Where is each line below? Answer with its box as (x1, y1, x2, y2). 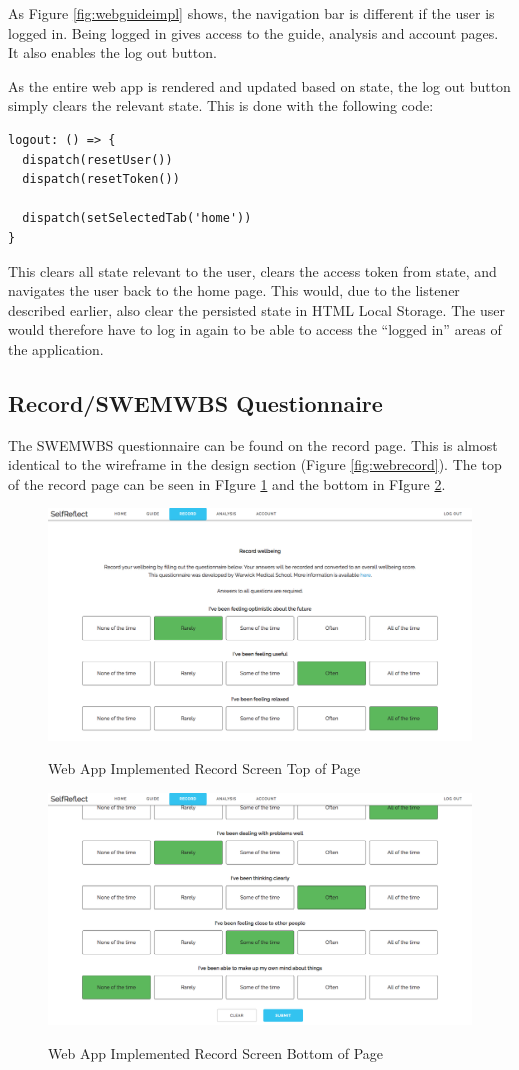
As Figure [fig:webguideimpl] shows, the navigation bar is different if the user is (8, 3, 495, 23)
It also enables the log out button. (8, 42, 217, 63)
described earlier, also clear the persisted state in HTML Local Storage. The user (8, 299, 505, 320)
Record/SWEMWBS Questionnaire (8, 387, 383, 418)
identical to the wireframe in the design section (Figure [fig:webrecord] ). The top (8, 454, 502, 475)
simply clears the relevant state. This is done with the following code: (8, 95, 434, 116)
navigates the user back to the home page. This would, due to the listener (8, 280, 460, 301)
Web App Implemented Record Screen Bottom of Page (48, 1042, 384, 1063)
